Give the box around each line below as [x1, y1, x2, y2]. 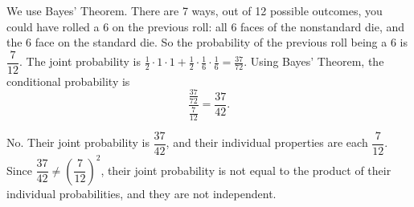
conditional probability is [6, 72, 130, 89]
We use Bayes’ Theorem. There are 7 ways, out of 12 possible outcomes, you [6, 2, 383, 18]
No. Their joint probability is [6, 134, 150, 151]
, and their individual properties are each [166, 134, 368, 151]
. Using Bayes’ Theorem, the [244, 53, 384, 70]
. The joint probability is [19, 53, 141, 70]
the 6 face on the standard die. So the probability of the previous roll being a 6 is [6, 34, 408, 51]
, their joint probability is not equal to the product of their [100, 161, 391, 178]
